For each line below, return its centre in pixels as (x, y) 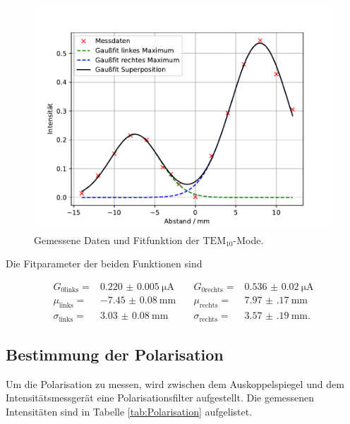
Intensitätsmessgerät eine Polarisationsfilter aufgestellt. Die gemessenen (160, 398)
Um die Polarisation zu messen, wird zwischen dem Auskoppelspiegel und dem (175, 383)
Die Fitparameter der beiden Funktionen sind (104, 264)
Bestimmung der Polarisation (115, 354)
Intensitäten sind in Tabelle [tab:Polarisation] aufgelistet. (129, 411)
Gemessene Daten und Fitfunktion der (117, 240)
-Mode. (248, 240)
